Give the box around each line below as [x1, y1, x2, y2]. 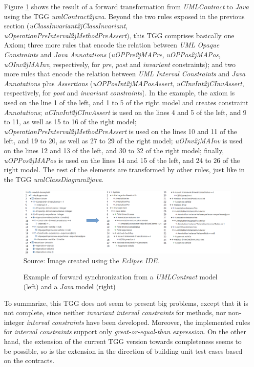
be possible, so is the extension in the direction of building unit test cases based [4, 345, 243, 356]
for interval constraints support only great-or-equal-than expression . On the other [4, 326, 247, 337]
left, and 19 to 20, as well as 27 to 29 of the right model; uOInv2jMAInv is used [4, 136, 243, 146]
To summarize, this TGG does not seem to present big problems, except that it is [4, 298, 249, 308]
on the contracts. [4, 355, 55, 366]
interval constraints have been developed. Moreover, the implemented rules [26, 317, 250, 327]
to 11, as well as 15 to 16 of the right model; [4, 116, 137, 127]
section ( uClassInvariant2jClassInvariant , [4, 21, 127, 31]
